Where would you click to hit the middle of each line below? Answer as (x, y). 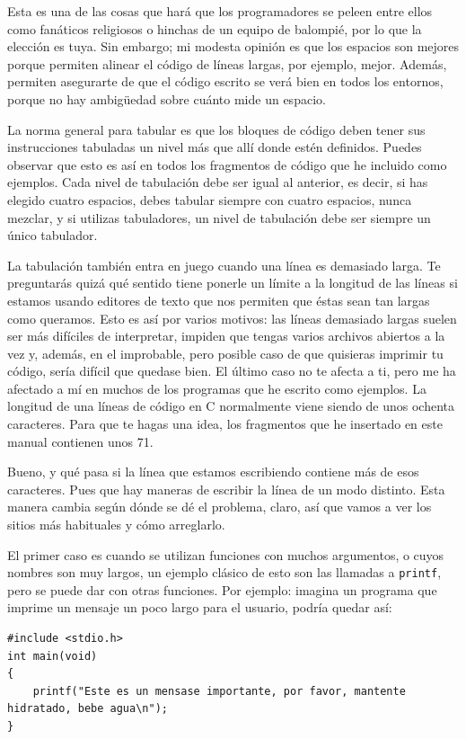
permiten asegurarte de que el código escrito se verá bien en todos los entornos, (225, 81)
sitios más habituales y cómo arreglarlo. (116, 525)
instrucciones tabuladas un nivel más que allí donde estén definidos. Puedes (215, 147)
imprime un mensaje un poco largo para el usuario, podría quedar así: (200, 607)
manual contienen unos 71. (80, 441)
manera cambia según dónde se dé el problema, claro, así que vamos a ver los (220, 507)
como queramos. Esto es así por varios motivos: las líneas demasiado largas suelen (232, 318)
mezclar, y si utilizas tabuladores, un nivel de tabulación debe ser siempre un (219, 217)
